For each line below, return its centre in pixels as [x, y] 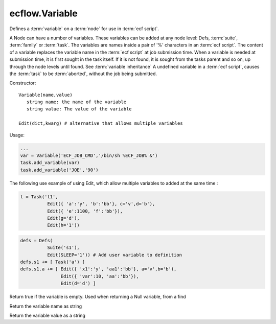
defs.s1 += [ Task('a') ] [53, 262]
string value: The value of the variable [79, 109]
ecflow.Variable [43, 13]
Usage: [17, 135]
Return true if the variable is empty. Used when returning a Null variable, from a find [98, 297]
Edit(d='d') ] [78, 283]
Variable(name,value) [45, 95]
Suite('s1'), [63, 248]
